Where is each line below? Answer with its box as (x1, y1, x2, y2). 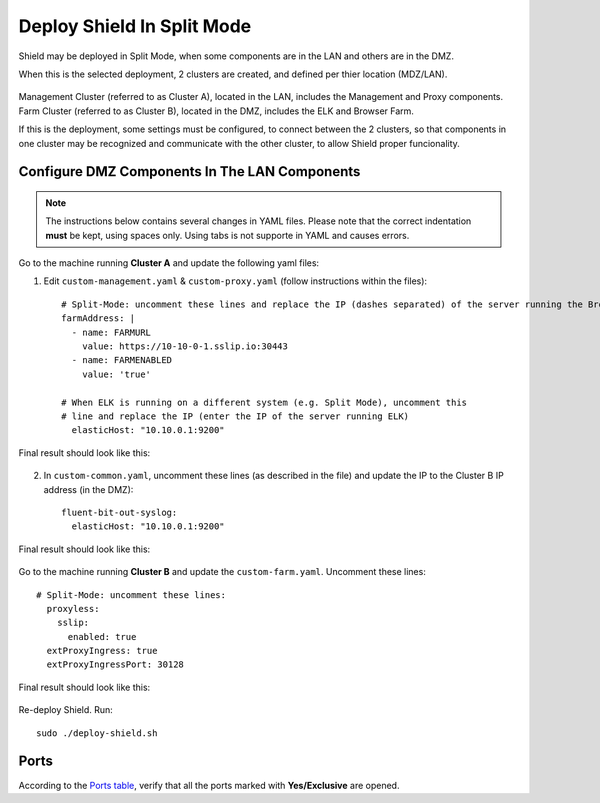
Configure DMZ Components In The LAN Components (18, 163, 361, 180)
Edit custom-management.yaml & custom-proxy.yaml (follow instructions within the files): (43, 275, 428, 287)
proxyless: (46, 603, 100, 614)
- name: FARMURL (71, 326, 152, 338)
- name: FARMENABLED (71, 355, 173, 366)
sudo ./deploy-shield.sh (36, 727, 158, 739)
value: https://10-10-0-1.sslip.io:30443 (81, 341, 289, 352)
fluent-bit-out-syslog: (61, 506, 178, 518)
